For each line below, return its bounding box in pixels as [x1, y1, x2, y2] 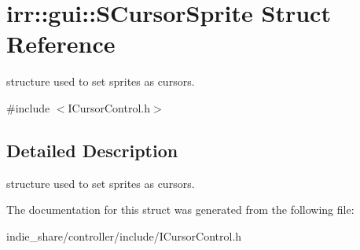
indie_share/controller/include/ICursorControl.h [6, 227, 242, 244]
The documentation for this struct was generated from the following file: [6, 201, 354, 218]
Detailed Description [6, 138, 178, 162]
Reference [6, 28, 116, 60]
